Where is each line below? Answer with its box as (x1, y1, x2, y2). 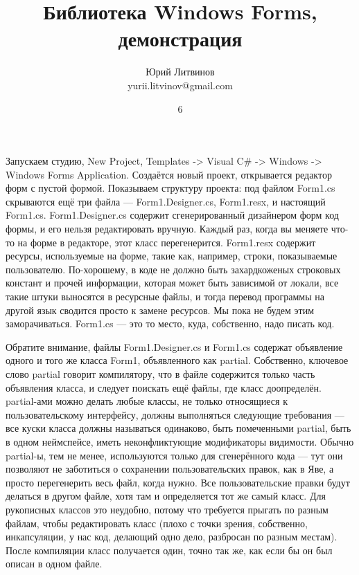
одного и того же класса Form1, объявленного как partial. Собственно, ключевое (6, 353, 349, 367)
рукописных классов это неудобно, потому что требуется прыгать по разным (6, 502, 329, 516)
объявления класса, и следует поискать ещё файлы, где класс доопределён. (6, 380, 322, 394)
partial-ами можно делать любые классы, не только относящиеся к (6, 394, 288, 408)
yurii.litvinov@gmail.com (128, 77, 233, 92)
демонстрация (118, 24, 243, 53)
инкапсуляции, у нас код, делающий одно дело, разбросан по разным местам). (6, 529, 338, 544)
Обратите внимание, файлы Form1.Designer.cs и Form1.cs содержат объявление (6, 339, 343, 354)
